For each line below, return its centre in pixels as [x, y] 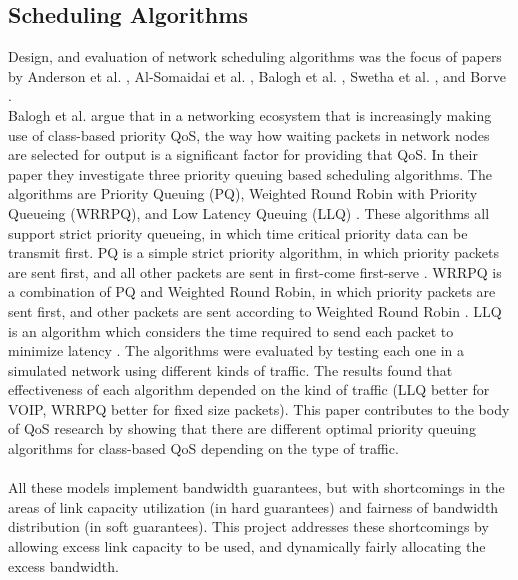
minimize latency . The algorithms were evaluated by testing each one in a [236, 350]
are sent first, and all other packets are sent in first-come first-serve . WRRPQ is [255, 271]
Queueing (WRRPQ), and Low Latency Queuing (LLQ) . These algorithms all [249, 212]
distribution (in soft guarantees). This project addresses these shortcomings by [248, 526]
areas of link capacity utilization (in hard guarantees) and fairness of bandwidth [253, 506]
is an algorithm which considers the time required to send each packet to [231, 330]
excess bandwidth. [63, 565]
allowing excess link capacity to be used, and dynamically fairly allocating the [247, 546]
